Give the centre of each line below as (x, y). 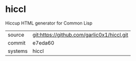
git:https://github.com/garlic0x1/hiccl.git (80, 34)
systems (18, 51)
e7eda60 (43, 42)
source (16, 34)
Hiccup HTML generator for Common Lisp (49, 23)
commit (17, 42)
